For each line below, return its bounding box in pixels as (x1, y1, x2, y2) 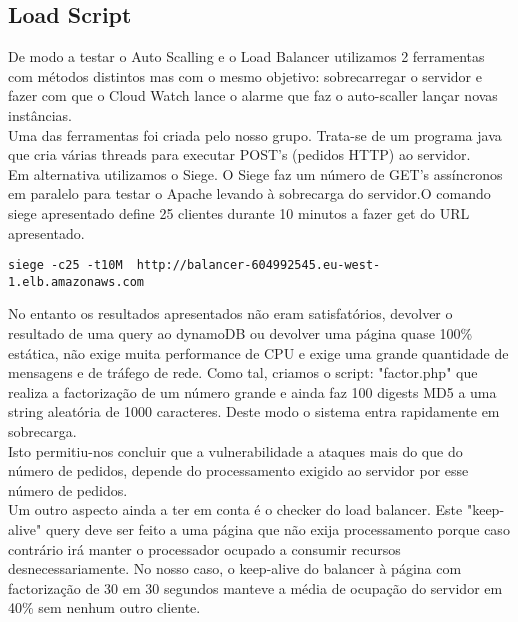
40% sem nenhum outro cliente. (8, 597, 201, 618)
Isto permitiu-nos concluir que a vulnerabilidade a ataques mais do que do (8, 440, 463, 461)
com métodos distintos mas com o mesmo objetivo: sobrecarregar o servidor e (8, 65, 482, 86)
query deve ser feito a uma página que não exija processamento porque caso (45, 518, 510, 539)
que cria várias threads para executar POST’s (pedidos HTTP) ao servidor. (8, 144, 471, 165)
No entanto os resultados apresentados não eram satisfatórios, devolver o (8, 303, 453, 324)
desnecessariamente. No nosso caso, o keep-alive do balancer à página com (8, 558, 462, 579)
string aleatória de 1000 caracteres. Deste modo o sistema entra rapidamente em (8, 401, 500, 422)
